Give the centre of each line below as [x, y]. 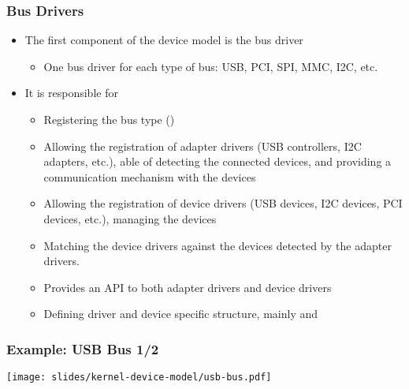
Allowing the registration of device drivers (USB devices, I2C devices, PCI [223, 203]
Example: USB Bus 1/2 [83, 348]
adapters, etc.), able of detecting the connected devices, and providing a [218, 161]
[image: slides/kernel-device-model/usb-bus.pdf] [139, 378]
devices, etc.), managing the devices [130, 218]
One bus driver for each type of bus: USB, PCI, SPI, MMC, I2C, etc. [211, 66]
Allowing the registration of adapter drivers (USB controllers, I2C [203, 146]
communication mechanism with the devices [150, 176]
